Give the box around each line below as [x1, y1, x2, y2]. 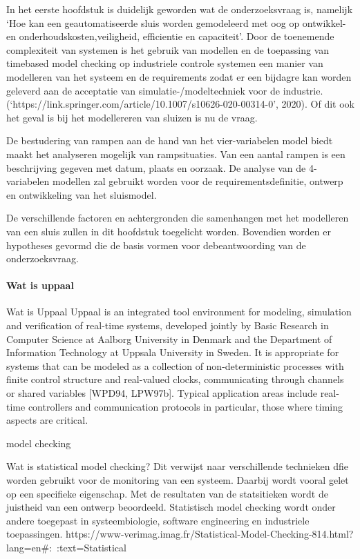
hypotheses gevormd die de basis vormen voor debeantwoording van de [6, 237, 306, 252]
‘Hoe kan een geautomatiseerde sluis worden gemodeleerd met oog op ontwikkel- [6, 15, 346, 30]
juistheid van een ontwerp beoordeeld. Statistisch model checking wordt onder [6, 500, 336, 514]
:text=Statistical [57, 540, 126, 554]
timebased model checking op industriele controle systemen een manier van [6, 56, 323, 70]
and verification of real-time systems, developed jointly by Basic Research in [6, 318, 329, 333]
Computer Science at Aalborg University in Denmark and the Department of [6, 331, 332, 346]
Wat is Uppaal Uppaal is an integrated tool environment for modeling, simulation [6, 304, 352, 319]
